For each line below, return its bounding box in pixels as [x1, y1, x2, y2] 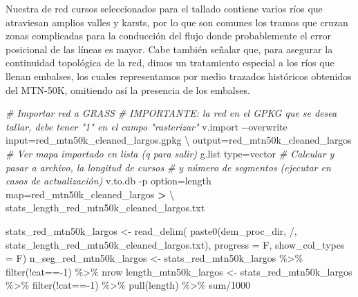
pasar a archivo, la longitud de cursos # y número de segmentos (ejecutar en [6, 160, 331, 174]
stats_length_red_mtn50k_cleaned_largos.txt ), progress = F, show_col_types [6, 237, 345, 251]
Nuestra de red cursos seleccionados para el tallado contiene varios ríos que [6, 1, 323, 15]
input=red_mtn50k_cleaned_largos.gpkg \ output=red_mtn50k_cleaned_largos [6, 133, 352, 147]
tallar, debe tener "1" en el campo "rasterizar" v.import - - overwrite [6, 119, 288, 133]
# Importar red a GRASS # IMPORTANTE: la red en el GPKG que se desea [6, 106, 337, 120]
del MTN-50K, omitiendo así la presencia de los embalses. [6, 82, 250, 97]
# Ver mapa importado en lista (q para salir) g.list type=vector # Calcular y [6, 146, 335, 160]
